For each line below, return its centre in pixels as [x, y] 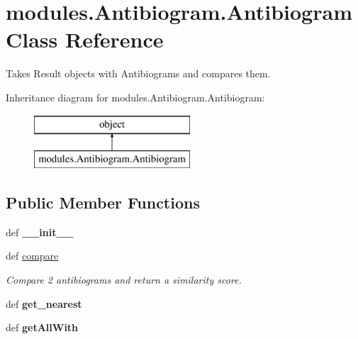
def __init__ [40, 232]
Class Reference [85, 39]
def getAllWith [42, 327]
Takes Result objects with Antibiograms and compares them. [138, 73]
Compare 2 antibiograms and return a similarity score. [124, 280]
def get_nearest [44, 303]
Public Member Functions [103, 202]
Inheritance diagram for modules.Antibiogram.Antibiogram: [135, 97]
